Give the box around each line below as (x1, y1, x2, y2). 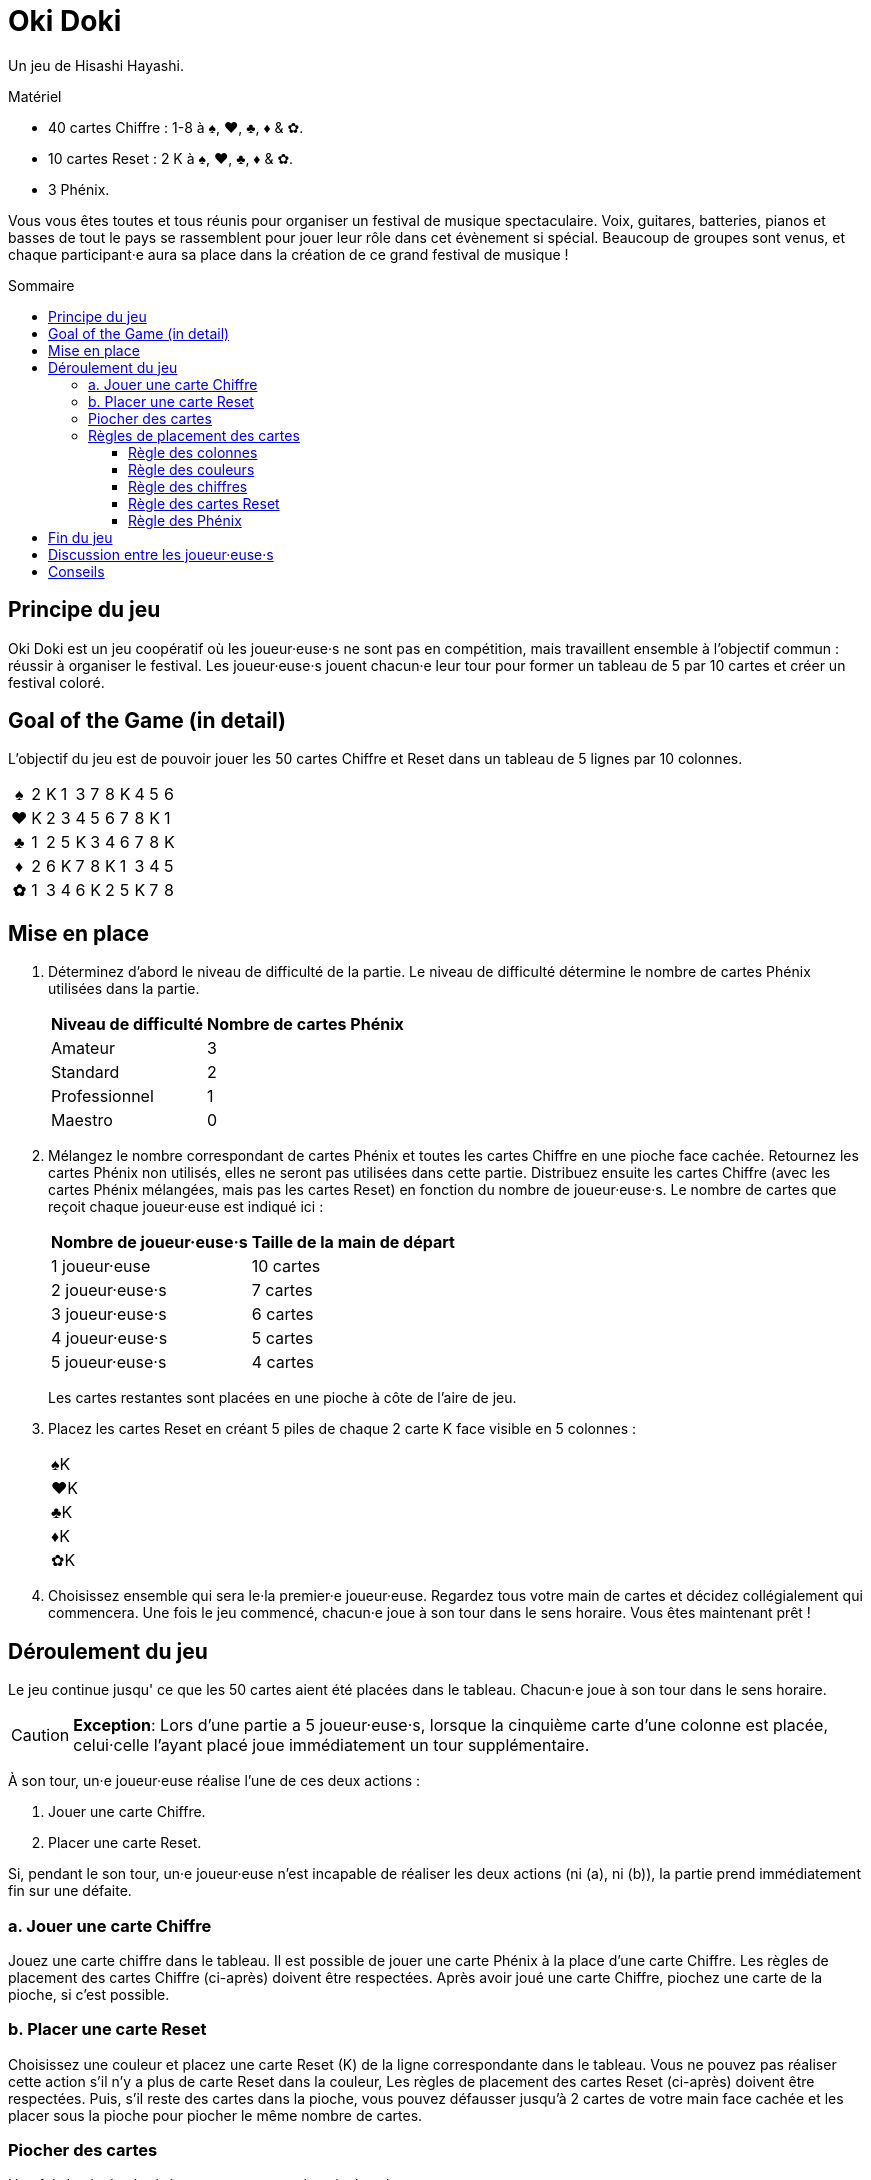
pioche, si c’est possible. (8, 1985, 170, 2003)
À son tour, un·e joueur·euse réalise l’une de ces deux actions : (8, 1772, 421, 1790)
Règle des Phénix (128, 511, 242, 529)
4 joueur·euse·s (51, 1328, 168, 1349)
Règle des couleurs (128, 460, 255, 478)
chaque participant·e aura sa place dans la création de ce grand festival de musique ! (8, 245, 569, 263)
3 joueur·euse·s (51, 1304, 167, 1325)
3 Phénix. (48, 180, 110, 198)
